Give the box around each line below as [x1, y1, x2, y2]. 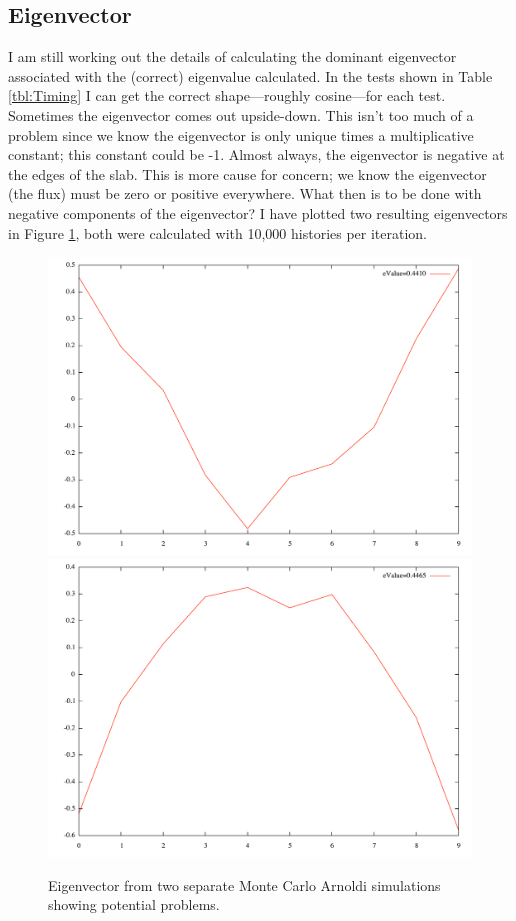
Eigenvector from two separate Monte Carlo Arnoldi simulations [48, 874, 441, 895]
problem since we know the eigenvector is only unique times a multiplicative [8, 124, 474, 145]
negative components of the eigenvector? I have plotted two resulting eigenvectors [8, 202, 508, 223]
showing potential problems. [48, 894, 220, 915]
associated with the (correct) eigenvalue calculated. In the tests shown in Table [8, 65, 493, 86]
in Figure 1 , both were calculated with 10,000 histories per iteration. [8, 222, 428, 243]
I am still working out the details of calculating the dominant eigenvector [8, 46, 457, 67]
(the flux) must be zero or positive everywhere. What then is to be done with [8, 183, 482, 204]
